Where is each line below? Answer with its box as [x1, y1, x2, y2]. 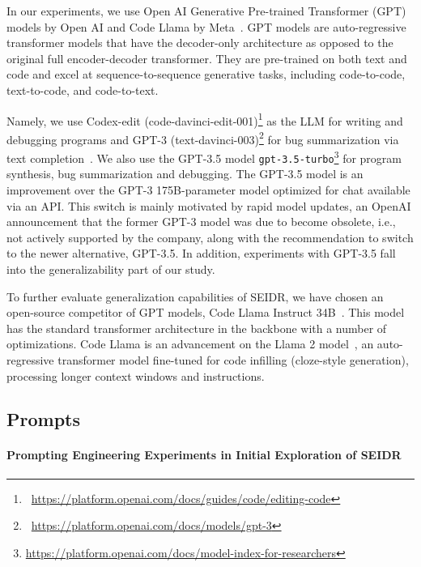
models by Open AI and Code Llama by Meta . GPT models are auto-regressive [6, 18, 406, 35]
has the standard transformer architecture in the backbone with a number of [6, 319, 387, 336]
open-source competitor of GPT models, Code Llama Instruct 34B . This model [6, 304, 405, 321]
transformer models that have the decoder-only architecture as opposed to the [6, 34, 393, 51]
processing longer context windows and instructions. [6, 367, 265, 384]
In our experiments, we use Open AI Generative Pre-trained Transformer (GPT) [6, 2, 406, 19]
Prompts [6, 407, 80, 432]
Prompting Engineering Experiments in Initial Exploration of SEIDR [6, 446, 402, 463]
